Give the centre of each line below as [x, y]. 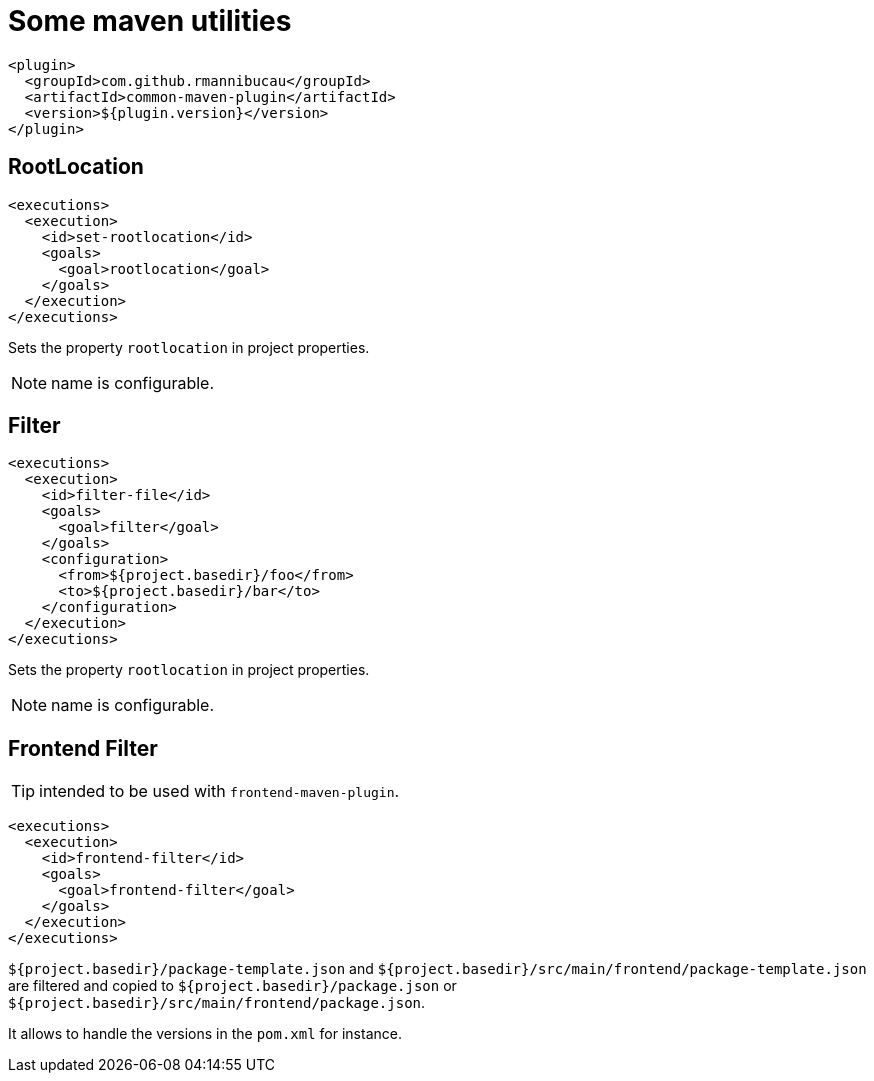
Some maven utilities [150, 21]
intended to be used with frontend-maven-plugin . [219, 791]
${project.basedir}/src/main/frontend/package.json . [217, 1003]
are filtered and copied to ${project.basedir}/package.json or [232, 986]
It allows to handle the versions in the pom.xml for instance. [205, 1034]
